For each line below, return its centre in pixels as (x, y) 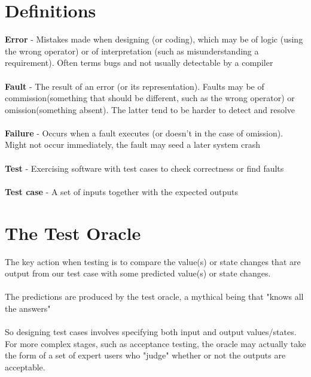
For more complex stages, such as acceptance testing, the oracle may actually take (155, 343)
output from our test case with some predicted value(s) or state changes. (138, 273)
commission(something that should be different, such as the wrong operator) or (150, 98)
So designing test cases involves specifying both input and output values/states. (151, 332)
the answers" (28, 308)
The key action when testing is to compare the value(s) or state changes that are (153, 261)
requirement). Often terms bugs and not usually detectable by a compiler (139, 63)
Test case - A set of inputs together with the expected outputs (122, 191)
